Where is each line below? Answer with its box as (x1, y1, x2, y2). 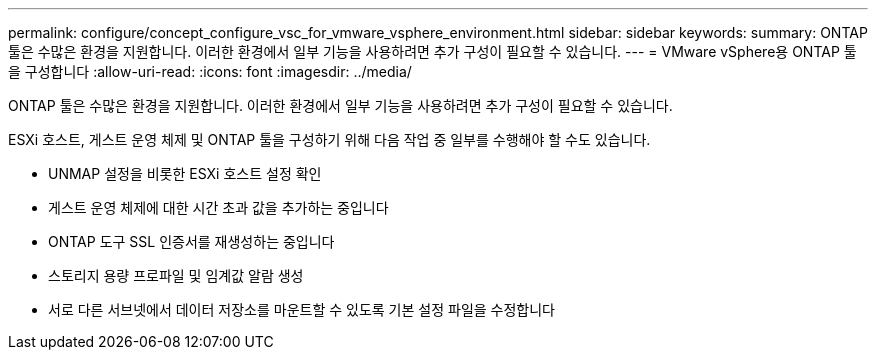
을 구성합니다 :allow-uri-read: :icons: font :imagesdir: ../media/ (8, 63, 412, 80)
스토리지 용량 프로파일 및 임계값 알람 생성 (48, 267, 304, 284)
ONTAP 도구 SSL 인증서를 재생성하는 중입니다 (48, 233, 335, 250)
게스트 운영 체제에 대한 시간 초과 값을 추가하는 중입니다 (48, 199, 389, 216)
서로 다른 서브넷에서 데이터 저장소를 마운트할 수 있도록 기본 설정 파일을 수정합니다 (48, 301, 555, 318)
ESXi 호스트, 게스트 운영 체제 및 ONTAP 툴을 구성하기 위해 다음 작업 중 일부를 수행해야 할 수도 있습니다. (8, 131, 651, 148)
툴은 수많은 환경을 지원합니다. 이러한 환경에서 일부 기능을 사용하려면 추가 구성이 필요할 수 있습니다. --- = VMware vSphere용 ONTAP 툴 (8, 43, 857, 60)
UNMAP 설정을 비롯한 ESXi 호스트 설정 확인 (48, 165, 322, 182)
